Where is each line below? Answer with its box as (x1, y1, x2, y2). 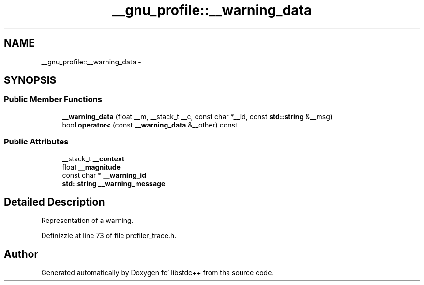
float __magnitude (62, 162, 121, 171)
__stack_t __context (62, 154, 125, 163)
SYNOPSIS (4, 74, 57, 87)
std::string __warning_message (62, 179, 166, 188)
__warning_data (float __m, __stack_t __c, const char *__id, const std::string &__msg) (62, 112, 333, 121)
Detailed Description (4, 195, 105, 208)
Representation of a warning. (41, 216, 134, 225)
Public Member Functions (4, 95, 102, 105)
